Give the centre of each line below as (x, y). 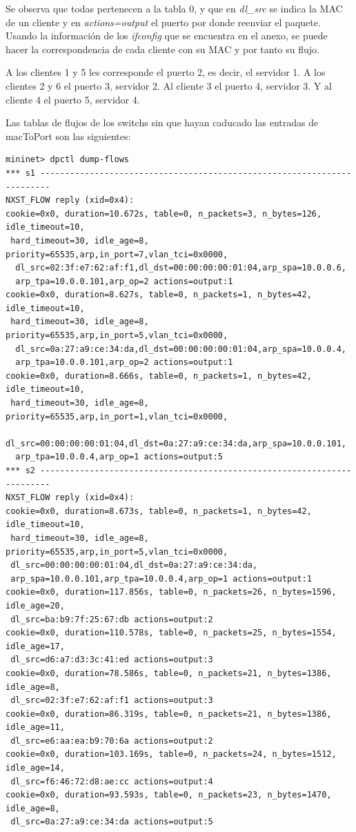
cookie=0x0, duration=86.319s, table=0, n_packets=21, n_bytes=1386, (169, 714)
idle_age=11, (35, 727)
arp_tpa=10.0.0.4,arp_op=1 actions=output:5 (119, 457)
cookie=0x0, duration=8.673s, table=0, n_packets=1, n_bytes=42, (159, 511)
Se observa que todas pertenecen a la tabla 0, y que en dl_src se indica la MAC (174, 8)
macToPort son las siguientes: (68, 136)
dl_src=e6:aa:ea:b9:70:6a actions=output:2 (112, 741)
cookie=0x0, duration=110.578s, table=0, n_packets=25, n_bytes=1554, (171, 633)
